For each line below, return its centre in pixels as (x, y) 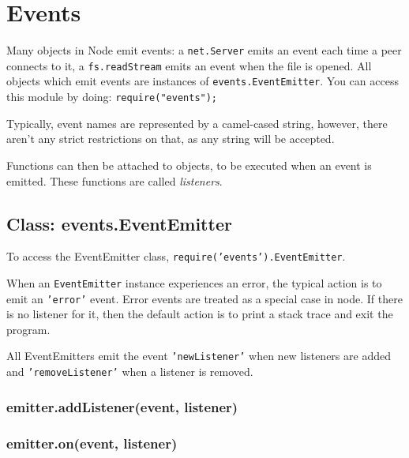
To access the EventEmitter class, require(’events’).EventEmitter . (176, 256)
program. (28, 329)
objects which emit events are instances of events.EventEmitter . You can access (203, 81)
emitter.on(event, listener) (92, 443)
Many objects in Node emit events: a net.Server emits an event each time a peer (204, 50)
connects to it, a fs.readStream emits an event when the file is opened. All (189, 65)
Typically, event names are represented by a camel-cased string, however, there (197, 123)
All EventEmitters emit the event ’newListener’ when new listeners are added (199, 356)
